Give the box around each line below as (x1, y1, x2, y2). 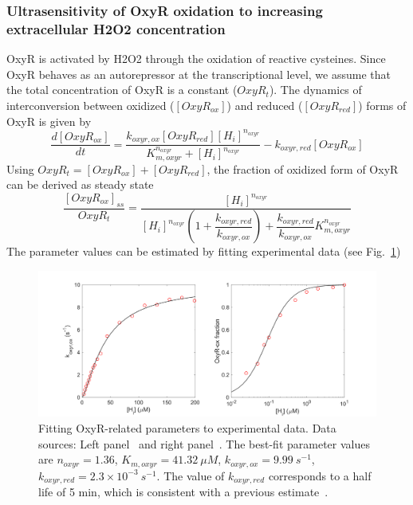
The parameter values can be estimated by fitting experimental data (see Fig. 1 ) (6, 243, 401, 260)
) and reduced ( (226, 96, 303, 113)
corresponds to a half (268, 467, 372, 483)
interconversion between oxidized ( (6, 96, 175, 113)
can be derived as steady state (6, 176, 154, 193)
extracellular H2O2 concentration (6, 18, 226, 38)
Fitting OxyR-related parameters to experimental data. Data (38, 420, 336, 436)
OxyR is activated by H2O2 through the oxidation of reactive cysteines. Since (6, 50, 386, 67)
